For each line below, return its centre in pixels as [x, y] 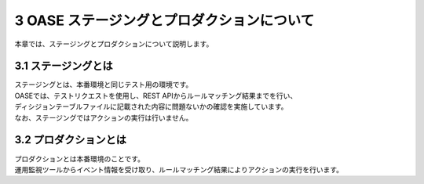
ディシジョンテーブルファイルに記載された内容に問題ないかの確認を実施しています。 [151, 106]
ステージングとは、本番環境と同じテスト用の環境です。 [104, 85]
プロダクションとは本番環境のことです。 [80, 159]
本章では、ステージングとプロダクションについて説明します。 [114, 44]
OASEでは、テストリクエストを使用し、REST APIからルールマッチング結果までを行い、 [156, 96]
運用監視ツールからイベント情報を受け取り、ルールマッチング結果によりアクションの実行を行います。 [179, 169]
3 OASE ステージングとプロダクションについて [164, 20]
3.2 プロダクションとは [71, 140]
